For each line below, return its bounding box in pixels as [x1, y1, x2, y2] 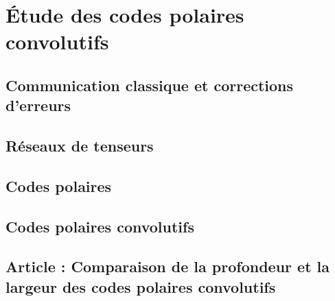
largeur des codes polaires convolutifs [5, 276, 276, 297]
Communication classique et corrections [5, 74, 294, 95]
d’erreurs [5, 95, 71, 116]
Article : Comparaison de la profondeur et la [5, 256, 330, 277]
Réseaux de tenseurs [5, 135, 154, 156]
